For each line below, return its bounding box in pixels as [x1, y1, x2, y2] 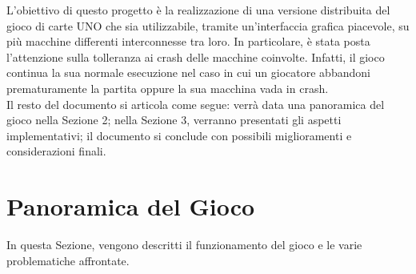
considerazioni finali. [6, 143, 106, 159]
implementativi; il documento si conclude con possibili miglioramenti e [6, 127, 352, 143]
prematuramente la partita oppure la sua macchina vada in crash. [6, 79, 329, 96]
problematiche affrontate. [6, 252, 130, 268]
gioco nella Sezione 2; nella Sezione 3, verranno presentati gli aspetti [6, 111, 342, 128]
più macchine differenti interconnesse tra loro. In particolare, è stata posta [6, 33, 370, 50]
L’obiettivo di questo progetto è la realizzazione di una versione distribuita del [6, 2, 390, 18]
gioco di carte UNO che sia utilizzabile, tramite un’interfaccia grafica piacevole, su [6, 17, 410, 34]
